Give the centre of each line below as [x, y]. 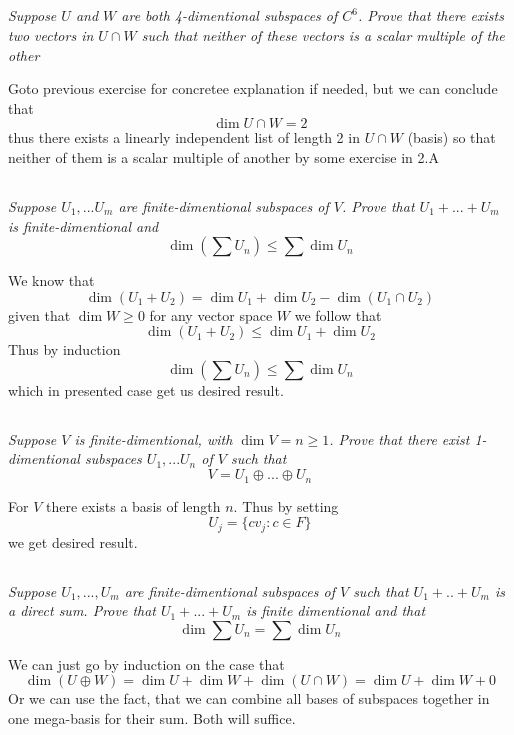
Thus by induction [64, 349]
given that [39, 314]
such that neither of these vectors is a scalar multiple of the [323, 34]
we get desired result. [73, 541]
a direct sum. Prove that [82, 610]
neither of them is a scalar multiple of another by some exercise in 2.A [223, 156]
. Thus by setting [286, 505]
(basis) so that [451, 137]
